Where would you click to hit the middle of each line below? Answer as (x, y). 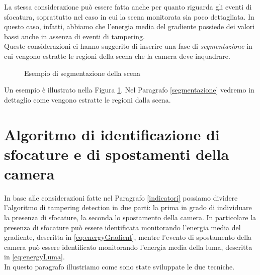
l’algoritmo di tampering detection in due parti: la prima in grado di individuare (128, 207)
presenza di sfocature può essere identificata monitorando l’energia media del (122, 227)
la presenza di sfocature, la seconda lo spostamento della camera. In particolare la (130, 217)
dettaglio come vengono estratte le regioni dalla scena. (88, 99)
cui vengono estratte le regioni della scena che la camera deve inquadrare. (117, 56)
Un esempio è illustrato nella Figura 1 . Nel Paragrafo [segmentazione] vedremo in (129, 90)
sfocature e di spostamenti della (117, 154)
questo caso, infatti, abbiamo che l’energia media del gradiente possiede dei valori (129, 26)
